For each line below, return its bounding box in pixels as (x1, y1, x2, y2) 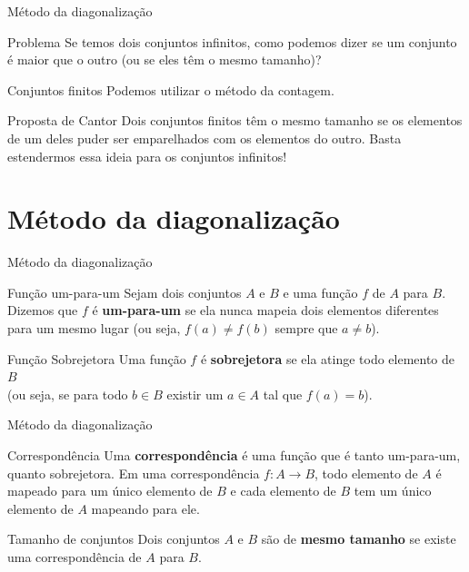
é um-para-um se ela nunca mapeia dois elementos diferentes (92, 301, 439, 320)
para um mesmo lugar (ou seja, (7, 319, 181, 338)
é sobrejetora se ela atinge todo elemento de (200, 349, 455, 368)
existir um (166, 384, 224, 403)
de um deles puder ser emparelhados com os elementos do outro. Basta (7, 128, 402, 147)
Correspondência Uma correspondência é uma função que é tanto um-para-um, (7, 446, 461, 465)
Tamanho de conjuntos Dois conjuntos (7, 529, 220, 548)
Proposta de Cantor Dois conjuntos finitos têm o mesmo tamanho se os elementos (7, 111, 463, 130)
